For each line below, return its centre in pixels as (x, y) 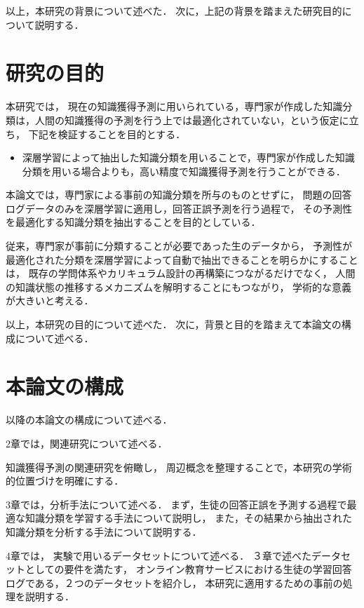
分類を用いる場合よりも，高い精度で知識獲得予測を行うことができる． (184, 171)
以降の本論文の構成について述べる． (89, 420)
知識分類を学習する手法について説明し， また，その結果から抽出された (188, 518)
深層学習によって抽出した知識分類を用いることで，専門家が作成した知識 (188, 157)
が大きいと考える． (50, 300)
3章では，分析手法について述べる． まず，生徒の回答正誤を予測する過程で (176, 504)
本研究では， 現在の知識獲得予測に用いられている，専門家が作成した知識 (174, 106)
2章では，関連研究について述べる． (87, 443)
